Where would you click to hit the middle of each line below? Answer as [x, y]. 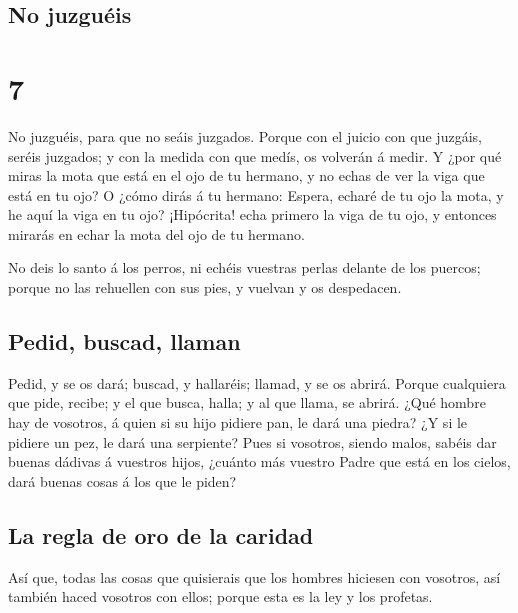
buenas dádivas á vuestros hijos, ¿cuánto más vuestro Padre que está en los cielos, [259, 461]
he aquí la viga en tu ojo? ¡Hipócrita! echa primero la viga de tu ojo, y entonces [252, 214]
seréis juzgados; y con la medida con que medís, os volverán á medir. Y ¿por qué [255, 155]
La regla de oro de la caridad [161, 534]
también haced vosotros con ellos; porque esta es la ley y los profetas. [220, 596]
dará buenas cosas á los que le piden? [122, 480]
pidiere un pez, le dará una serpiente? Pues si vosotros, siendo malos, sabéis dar [252, 441]
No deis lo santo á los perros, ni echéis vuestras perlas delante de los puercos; [244, 267]
